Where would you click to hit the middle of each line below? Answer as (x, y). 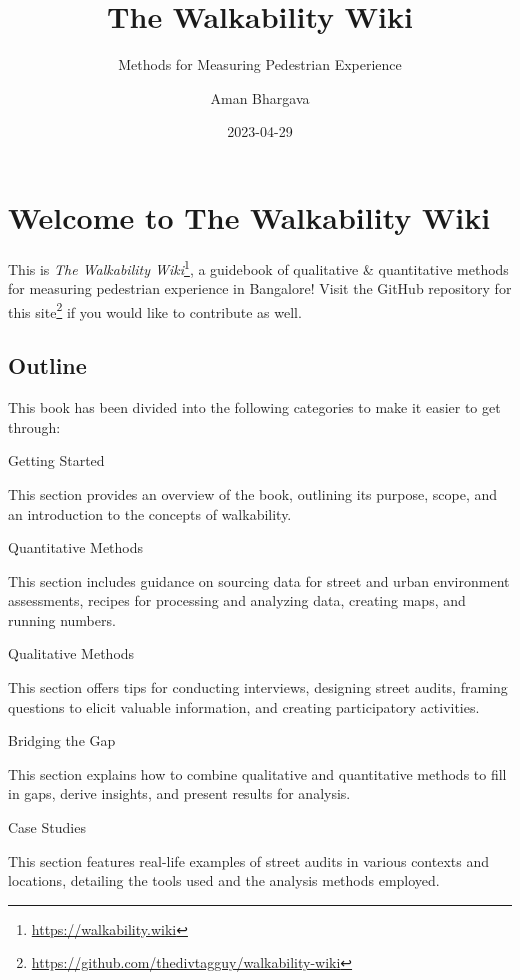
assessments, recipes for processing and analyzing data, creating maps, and (237, 600)
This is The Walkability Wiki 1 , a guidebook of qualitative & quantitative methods (258, 267)
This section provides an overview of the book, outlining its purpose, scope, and (253, 493)
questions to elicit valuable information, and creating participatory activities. (244, 706)
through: (34, 426)
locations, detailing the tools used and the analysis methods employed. (224, 880)
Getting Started (56, 460)
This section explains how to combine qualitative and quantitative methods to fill (257, 773)
